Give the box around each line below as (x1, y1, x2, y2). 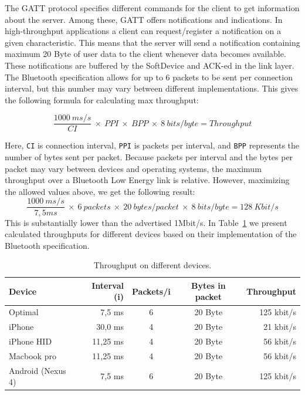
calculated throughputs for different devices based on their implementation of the (5, 228, 297, 240)
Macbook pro (9, 349, 56, 362)
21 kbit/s (263, 320, 296, 333)
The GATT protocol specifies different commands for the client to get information (5, 2, 300, 13)
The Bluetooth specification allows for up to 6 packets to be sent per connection (5, 70, 293, 83)
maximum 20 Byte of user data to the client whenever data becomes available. (5, 48, 286, 60)
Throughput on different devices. (93, 259, 212, 271)
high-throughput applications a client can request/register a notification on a (5, 25, 281, 37)
